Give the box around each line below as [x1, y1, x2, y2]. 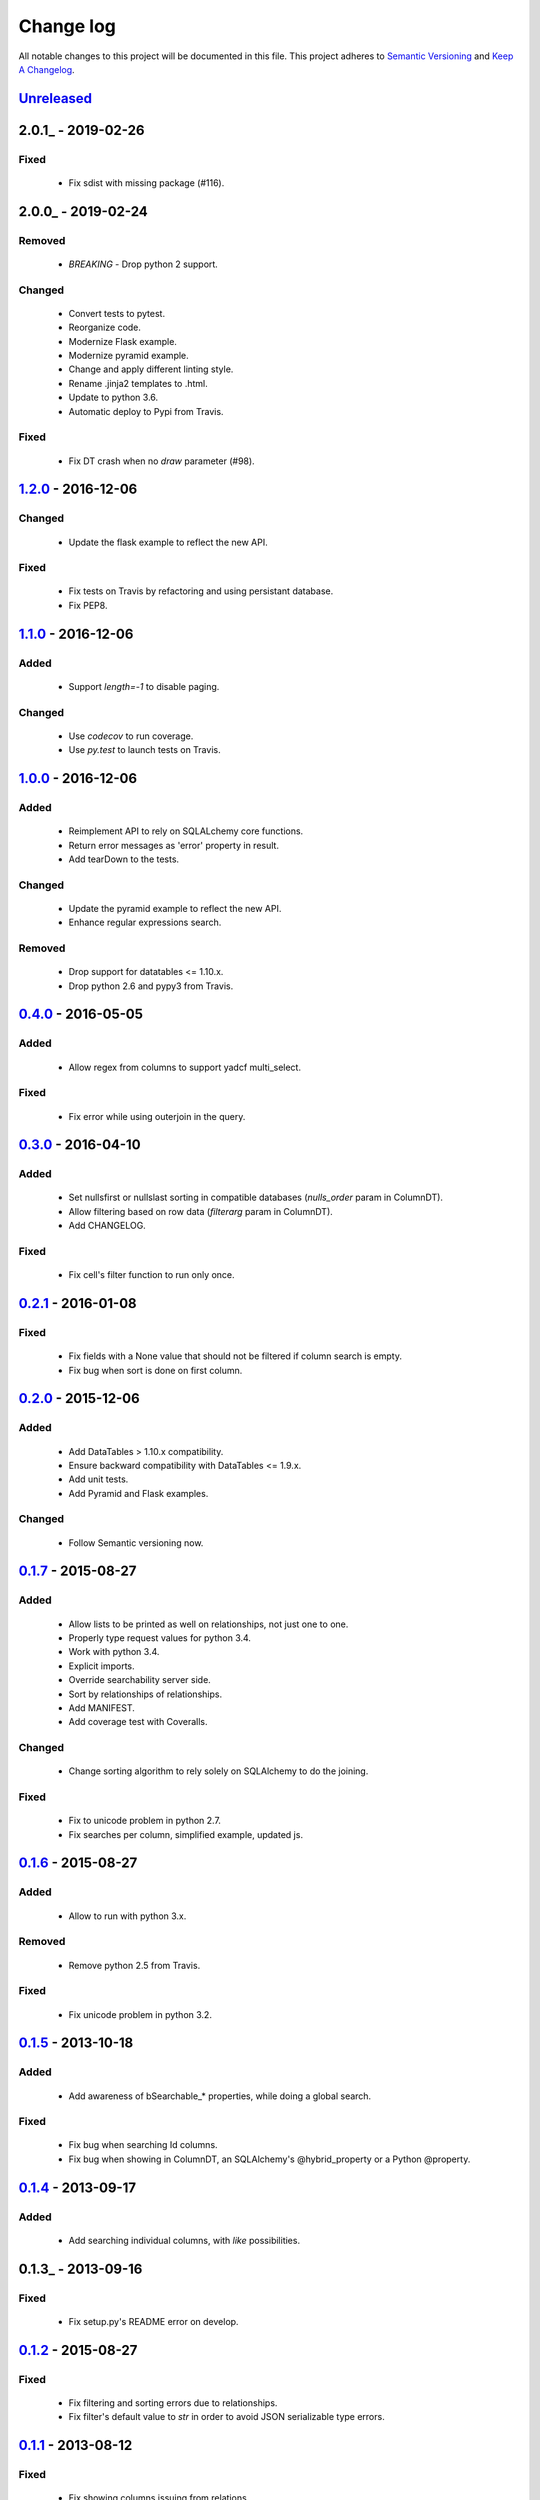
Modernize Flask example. [68, 335, 177, 347]
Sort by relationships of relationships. [68, 1688, 223, 1700]
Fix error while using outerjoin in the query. [68, 1110, 246, 1122]
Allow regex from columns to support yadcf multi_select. [68, 1061, 302, 1073]
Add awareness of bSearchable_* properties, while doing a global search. [68, 2090, 372, 2102]
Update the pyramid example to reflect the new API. [68, 902, 282, 914]
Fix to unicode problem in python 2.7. [68, 1815, 222, 1827]
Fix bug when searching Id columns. [68, 2139, 219, 2151]
